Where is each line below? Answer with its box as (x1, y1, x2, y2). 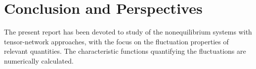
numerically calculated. (4, 55, 74, 66)
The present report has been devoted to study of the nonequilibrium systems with (4, 27, 252, 37)
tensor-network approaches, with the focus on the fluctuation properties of (4, 36, 229, 46)
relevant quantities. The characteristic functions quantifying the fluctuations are (4, 46, 246, 56)
